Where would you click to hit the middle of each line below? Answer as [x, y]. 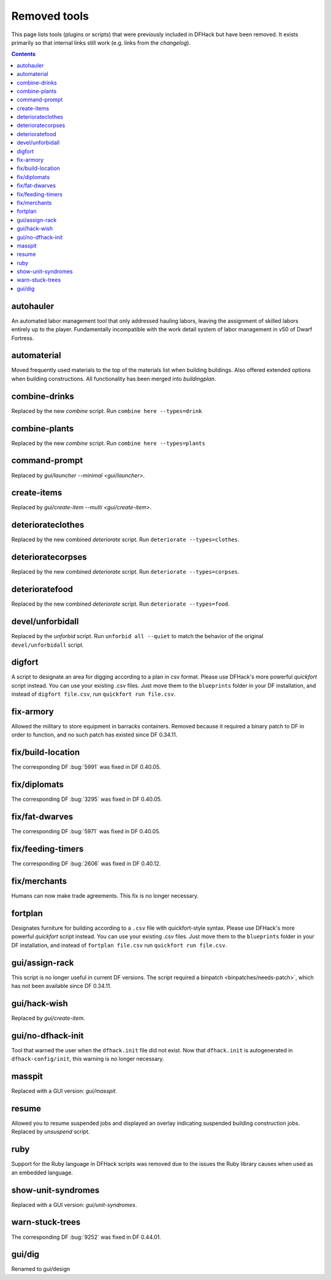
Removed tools [50, 16]
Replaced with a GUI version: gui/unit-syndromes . [74, 1205]
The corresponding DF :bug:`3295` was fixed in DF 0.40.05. [87, 799]
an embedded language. [42, 1173]
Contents [24, 54]
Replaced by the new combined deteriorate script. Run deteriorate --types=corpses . [125, 572]
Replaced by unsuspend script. [51, 1132]
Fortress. [23, 338]
